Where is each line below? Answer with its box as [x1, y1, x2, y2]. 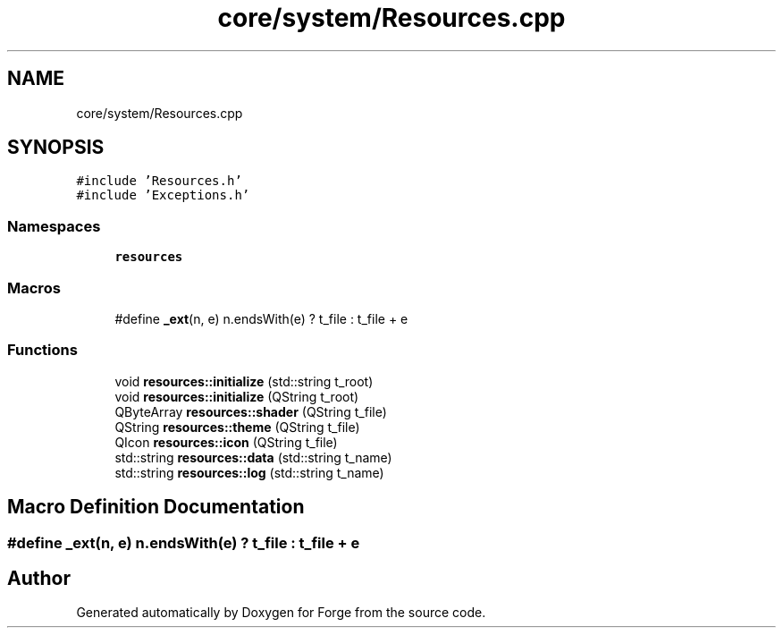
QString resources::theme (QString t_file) [114, 419, 360, 435]
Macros [7, 278, 61, 297]
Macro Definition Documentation [7, 495, 305, 519]
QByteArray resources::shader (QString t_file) [114, 403, 387, 419]
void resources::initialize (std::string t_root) [114, 373, 374, 389]
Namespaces [7, 216, 101, 235]
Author [7, 566, 71, 589]
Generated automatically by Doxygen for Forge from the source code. [76, 605, 486, 621]
